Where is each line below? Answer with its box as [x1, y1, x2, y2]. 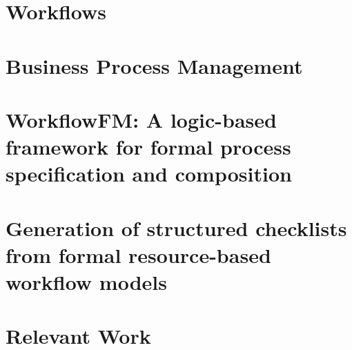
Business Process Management [6, 51, 303, 79]
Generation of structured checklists [6, 213, 347, 242]
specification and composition [6, 159, 292, 188]
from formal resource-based [6, 240, 271, 269]
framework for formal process [6, 133, 291, 161]
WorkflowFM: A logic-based [6, 105, 277, 133]
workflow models [6, 268, 167, 296]
